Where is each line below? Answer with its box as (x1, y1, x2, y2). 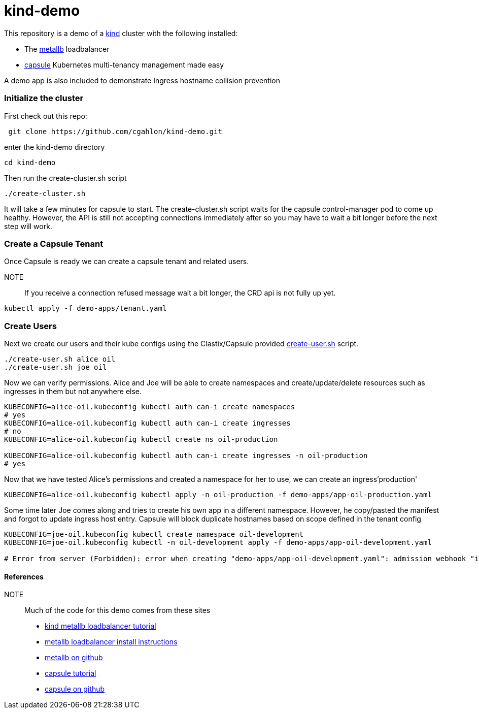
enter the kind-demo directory (4, 142, 105, 151)
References (4, 572, 44, 581)
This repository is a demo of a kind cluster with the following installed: (4, 28, 238, 38)
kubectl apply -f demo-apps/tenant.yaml (4, 304, 167, 313)
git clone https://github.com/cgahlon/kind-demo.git (8, 127, 222, 136)
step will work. (4, 221, 52, 231)
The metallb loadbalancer (24, 44, 110, 53)
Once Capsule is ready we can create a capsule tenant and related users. (4, 257, 249, 266)
